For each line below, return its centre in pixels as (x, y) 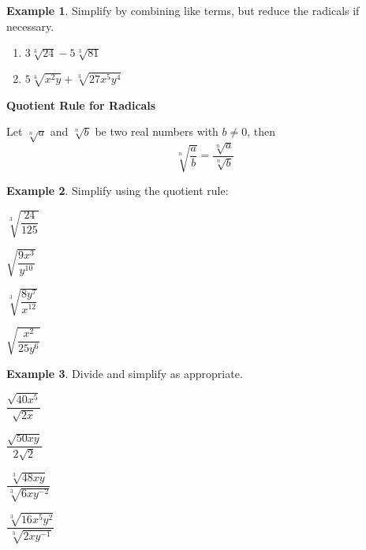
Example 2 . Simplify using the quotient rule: (118, 190)
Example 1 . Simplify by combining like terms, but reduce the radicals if (183, 10)
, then (261, 131)
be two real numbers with (157, 131)
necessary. (30, 26)
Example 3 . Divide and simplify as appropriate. (125, 373)
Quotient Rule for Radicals (81, 105)
